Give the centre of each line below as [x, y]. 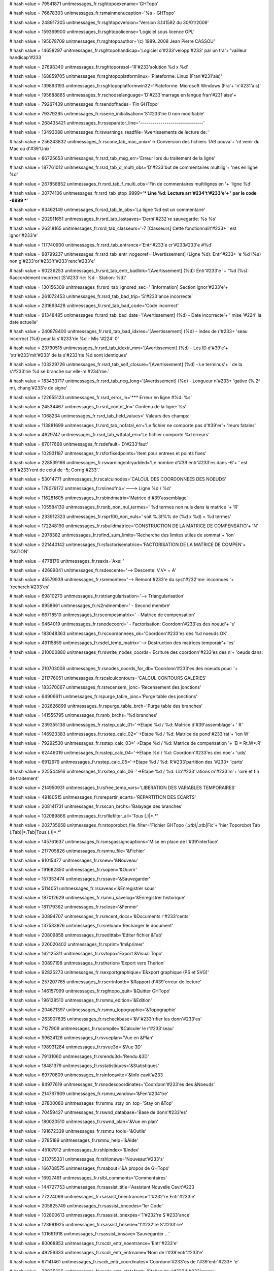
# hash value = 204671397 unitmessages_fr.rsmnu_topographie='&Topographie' [93, 1010]
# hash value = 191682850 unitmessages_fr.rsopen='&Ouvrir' [73, 869]
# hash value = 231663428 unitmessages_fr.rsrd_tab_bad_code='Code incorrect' [94, 306]
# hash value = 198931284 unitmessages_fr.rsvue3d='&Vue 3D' [76, 1047]
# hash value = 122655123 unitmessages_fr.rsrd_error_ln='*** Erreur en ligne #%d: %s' [101, 397]
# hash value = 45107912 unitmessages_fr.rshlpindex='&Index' [74, 1149]
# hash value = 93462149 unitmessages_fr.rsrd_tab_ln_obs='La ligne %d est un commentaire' [107, 209]
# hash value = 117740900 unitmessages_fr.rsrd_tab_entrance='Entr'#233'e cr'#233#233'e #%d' [111, 245]
